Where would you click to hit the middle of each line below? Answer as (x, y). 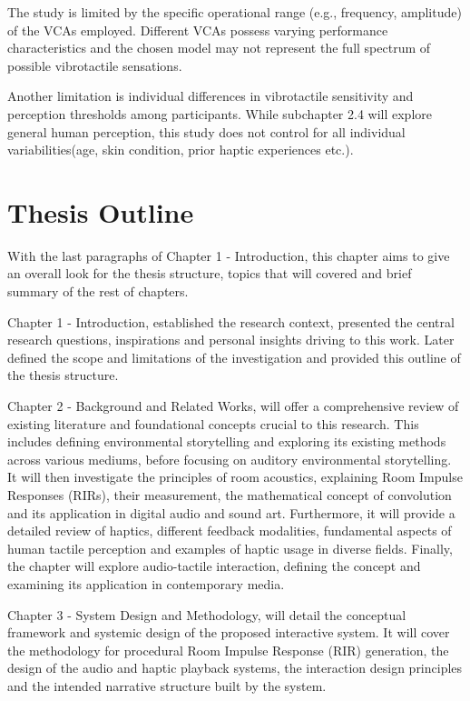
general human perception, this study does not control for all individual (206, 131)
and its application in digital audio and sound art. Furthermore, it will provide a (231, 512)
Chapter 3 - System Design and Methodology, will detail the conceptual (207, 614)
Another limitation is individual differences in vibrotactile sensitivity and (211, 96)
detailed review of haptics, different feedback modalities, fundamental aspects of (230, 531)
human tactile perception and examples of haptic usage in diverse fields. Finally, (230, 548)
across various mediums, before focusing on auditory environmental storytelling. (230, 459)
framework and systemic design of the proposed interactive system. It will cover (229, 632)
